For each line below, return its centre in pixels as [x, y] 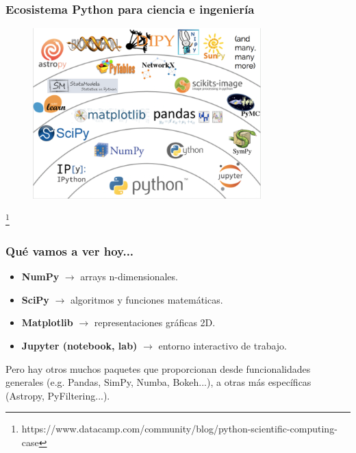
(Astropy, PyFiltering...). [58, 395]
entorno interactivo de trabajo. [222, 345]
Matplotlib [47, 322]
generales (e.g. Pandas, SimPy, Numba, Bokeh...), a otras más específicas [158, 382]
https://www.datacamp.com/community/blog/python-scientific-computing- [179, 429]
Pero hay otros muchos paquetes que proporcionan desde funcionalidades [158, 368]
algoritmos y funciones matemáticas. [147, 299]
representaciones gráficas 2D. [155, 322]
